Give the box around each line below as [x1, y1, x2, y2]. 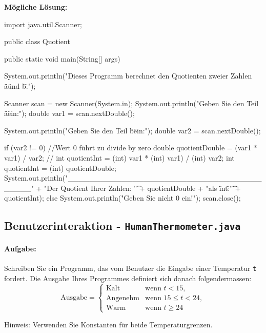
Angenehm [106, 294, 139, 302]
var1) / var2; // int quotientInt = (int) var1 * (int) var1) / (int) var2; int [4, 152, 235, 163]
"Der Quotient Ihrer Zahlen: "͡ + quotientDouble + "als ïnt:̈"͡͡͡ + [44, 182, 241, 193]
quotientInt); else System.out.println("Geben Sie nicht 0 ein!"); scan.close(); [4, 192, 241, 203]
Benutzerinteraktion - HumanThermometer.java [4, 218, 241, 233]
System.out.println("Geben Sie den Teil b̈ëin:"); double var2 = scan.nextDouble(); [4, 125, 261, 135]
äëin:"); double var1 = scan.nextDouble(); [4, 108, 135, 119]
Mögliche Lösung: [4, 2, 68, 12]
